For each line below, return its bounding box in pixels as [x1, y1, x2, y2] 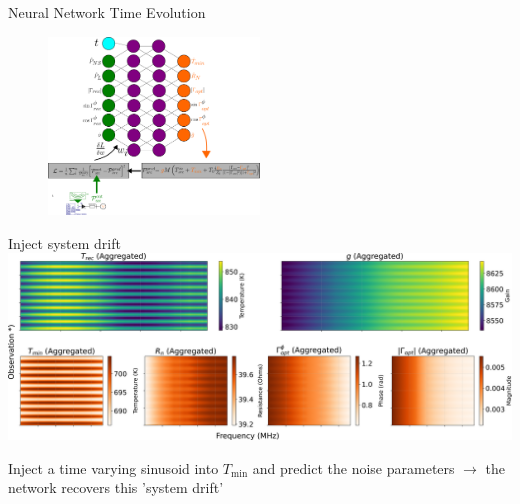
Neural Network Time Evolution [8, 2, 206, 22]
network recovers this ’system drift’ [8, 477, 224, 498]
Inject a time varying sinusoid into [8, 457, 219, 478]
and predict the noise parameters [252, 457, 455, 478]
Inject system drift [8, 232, 121, 253]
